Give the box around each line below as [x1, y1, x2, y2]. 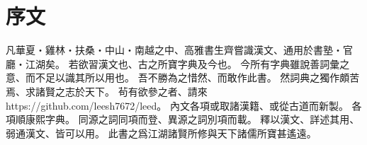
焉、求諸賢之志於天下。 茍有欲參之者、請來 [6, 83, 208, 98]
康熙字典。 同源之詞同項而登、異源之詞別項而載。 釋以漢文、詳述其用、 [25, 112, 360, 127]
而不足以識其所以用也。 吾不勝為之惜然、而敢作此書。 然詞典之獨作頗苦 [25, 70, 360, 85]
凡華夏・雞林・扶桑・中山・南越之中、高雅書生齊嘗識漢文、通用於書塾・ [6, 42, 343, 57]
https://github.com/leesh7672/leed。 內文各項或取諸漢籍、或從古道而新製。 [6, 98, 349, 112]
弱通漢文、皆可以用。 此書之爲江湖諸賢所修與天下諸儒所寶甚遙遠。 [6, 125, 317, 140]
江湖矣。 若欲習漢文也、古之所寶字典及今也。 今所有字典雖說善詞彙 [25, 56, 340, 71]
